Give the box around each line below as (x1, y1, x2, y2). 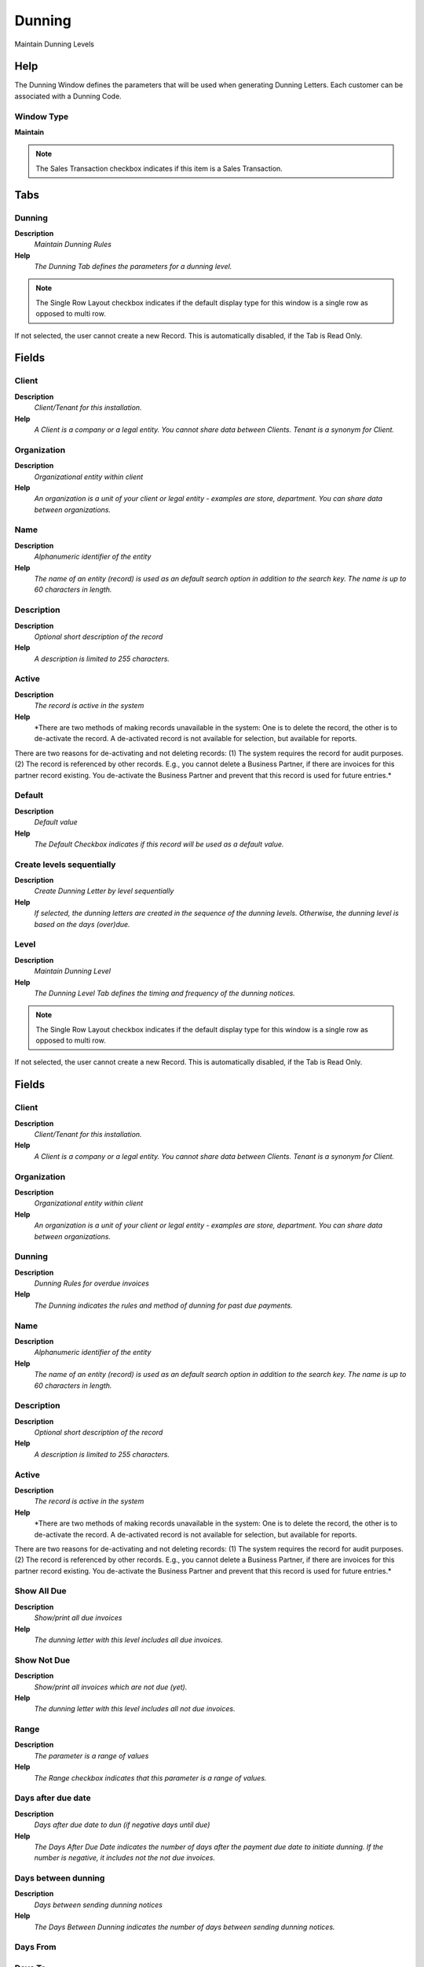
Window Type (14, 111, 69, 122)
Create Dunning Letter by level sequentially (34, 886, 174, 896)
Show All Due (14, 1585, 67, 1596)
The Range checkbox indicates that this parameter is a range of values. (34, 1773, 267, 1782)
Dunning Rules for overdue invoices (34, 1279, 149, 1288)
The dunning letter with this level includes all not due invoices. (34, 1704, 236, 1714)
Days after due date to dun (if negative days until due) (34, 1820, 210, 1829)
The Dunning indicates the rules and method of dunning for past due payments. (34, 1301, 294, 1310)
